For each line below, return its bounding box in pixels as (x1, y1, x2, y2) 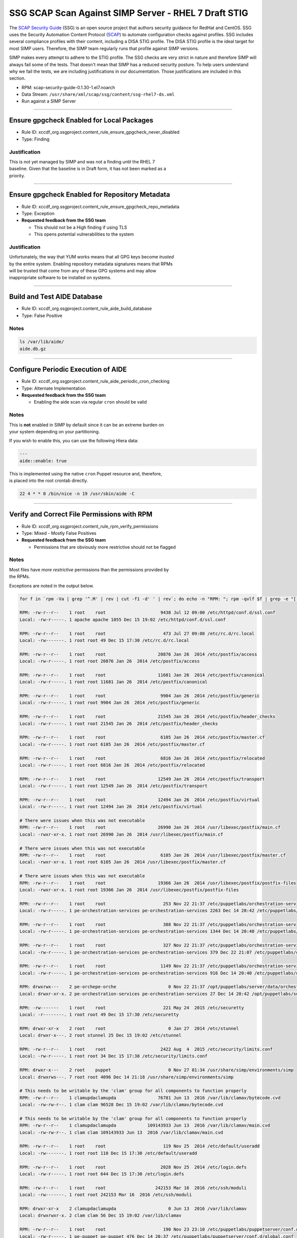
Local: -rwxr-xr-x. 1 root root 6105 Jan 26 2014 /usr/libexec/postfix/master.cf (19, 859, 226, 865)
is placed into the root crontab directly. (9, 478, 89, 484)
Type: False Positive (21, 312, 63, 318)
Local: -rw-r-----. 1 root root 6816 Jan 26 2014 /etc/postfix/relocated (19, 762, 205, 768)
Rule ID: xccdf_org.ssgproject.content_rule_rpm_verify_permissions (21, 523, 158, 529)
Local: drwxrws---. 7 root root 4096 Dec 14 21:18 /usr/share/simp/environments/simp (19, 1074, 234, 1080)
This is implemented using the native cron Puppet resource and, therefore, (9, 470, 162, 476)
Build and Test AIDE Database (9, 293, 103, 301)
